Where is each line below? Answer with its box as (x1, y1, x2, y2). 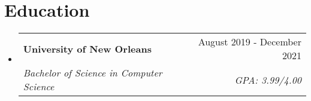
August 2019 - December (198, 35, 301, 49)
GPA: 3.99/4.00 (234, 72, 301, 87)
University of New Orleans (23, 41, 152, 56)
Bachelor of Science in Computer (23, 66, 162, 80)
